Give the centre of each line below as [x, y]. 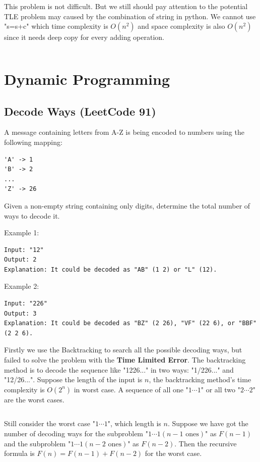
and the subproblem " [38, 443]
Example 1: [22, 233]
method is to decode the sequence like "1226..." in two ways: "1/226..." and [119, 369]
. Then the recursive [206, 443]
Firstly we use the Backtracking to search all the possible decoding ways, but [123, 350]
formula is [19, 453]
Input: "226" [26, 304]
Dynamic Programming [87, 79]
